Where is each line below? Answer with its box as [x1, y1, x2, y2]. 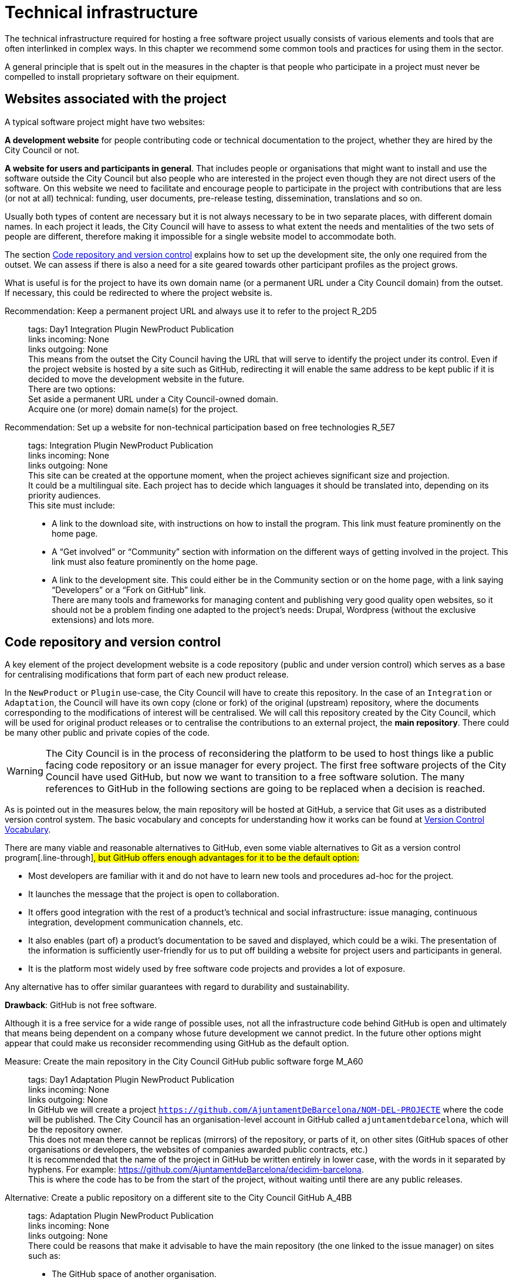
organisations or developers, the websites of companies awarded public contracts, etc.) [28, 1144, 368, 1155]
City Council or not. [5, 144, 80, 155]
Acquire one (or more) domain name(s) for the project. [28, 403, 238, 414]
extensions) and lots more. [52, 614, 154, 625]
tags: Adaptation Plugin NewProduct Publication [28, 1211, 214, 1221]
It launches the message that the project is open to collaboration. [28, 889, 279, 900]
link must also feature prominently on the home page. [52, 556, 258, 567]
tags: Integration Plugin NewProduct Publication [28, 440, 214, 450]
